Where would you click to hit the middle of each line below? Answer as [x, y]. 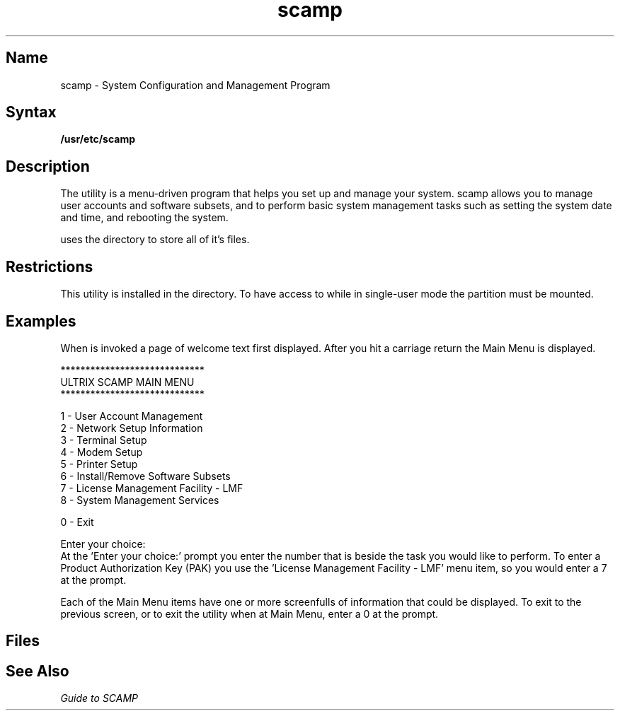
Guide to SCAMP [99, 698]
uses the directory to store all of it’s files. [155, 240]
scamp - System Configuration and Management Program [195, 85]
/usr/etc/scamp [98, 139]
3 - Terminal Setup [104, 440]
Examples [41, 321]
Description [48, 166]
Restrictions [50, 266]
